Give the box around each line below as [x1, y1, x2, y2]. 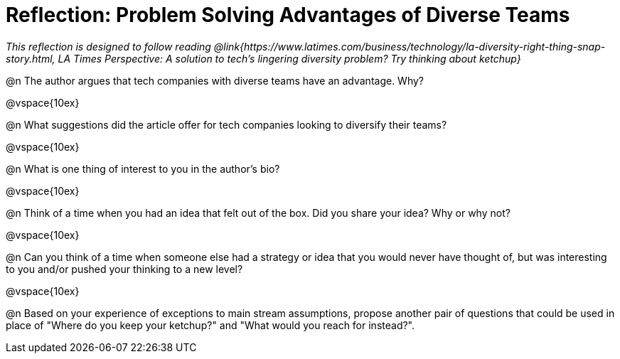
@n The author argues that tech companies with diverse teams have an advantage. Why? [6, 74, 424, 87]
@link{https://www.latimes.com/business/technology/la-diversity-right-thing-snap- [213, 40, 606, 53]
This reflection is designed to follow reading [6, 40, 211, 53]
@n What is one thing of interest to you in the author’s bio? [6, 162, 280, 175]
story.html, [6, 52, 55, 65]
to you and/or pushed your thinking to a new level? [6, 262, 243, 275]
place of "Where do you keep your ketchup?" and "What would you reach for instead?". [6, 318, 415, 331]
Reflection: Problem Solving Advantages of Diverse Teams [6, 3, 570, 27]
